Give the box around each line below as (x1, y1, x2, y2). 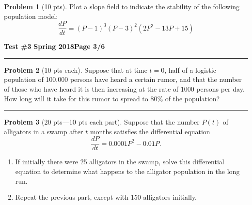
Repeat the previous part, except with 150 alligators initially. (15, 192, 197, 202)
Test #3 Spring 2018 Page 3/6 (4, 41, 105, 51)
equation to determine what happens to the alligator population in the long (15, 166, 240, 176)
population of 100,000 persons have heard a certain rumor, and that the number (4, 74, 242, 84)
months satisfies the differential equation (90, 126, 210, 136)
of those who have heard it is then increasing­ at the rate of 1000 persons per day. (4, 84, 245, 94)
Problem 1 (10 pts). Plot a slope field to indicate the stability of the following (4, 1, 239, 11)
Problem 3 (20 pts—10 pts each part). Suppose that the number (4, 117, 200, 127)
